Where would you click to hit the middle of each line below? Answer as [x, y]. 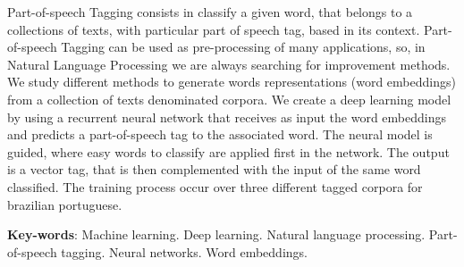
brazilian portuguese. [65, 204]
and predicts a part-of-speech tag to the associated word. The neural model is [220, 134]
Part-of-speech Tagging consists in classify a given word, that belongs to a [210, 12]
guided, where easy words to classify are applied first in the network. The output [228, 151]
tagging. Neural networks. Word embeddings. [184, 251]
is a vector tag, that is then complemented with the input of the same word [214, 169]
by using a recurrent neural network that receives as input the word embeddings [227, 117]
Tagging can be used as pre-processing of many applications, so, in [243, 47]
